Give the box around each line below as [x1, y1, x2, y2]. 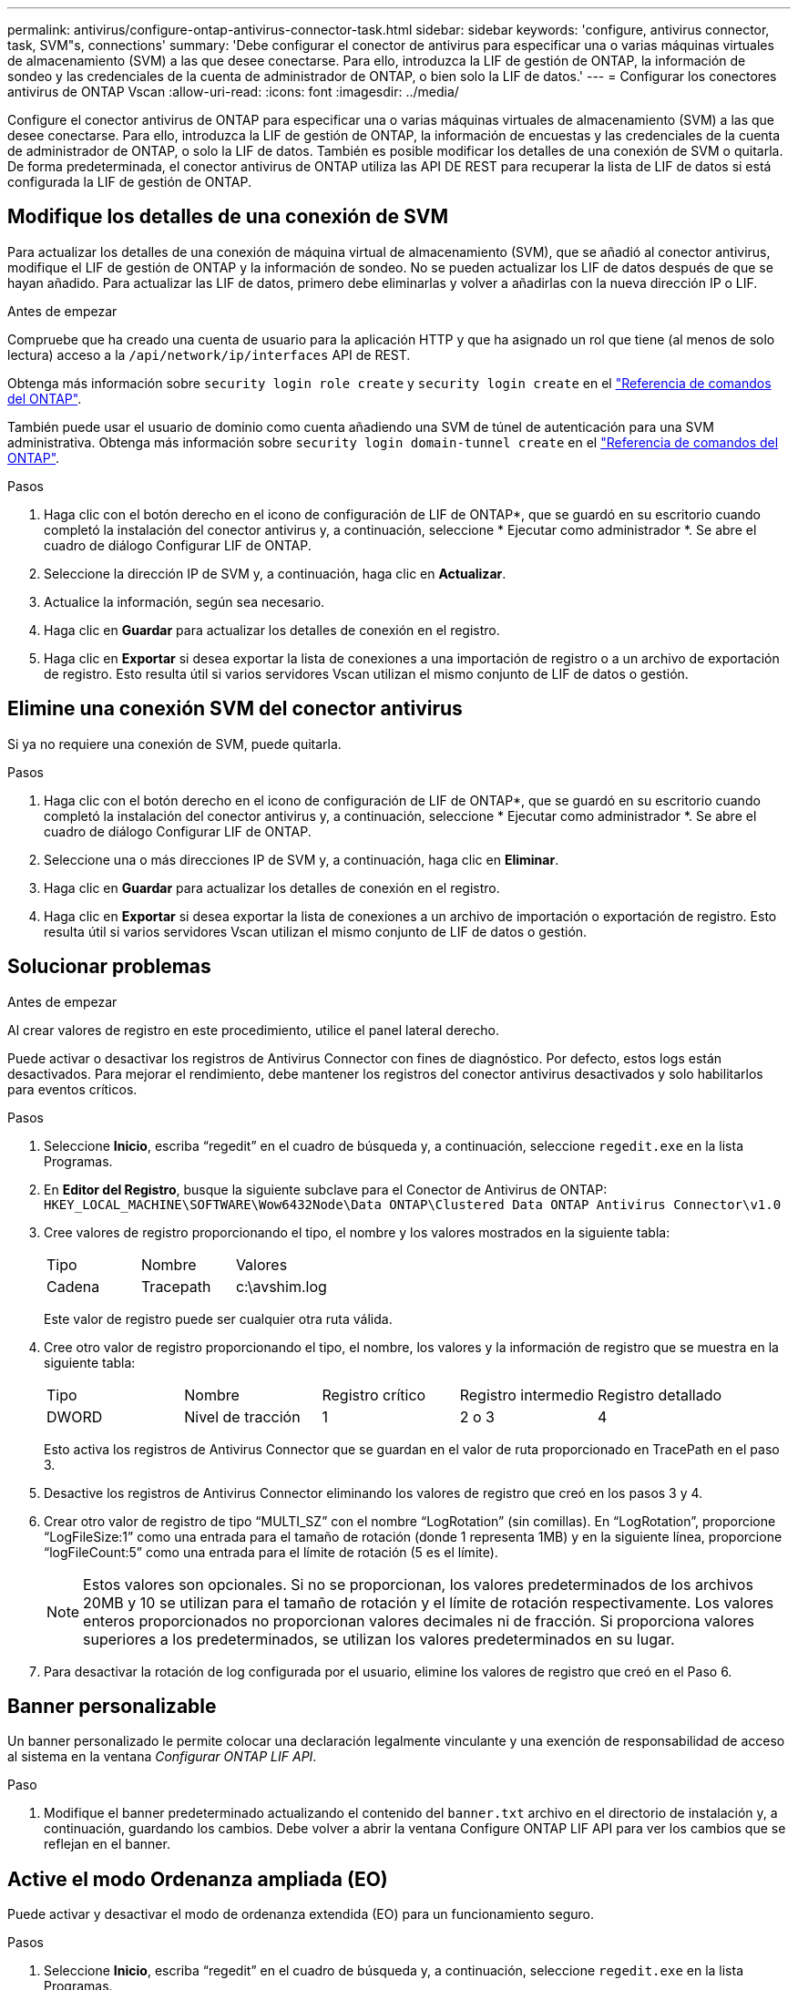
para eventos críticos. [7, 1081, 138, 1097]
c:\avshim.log [235, 1277, 327, 1296]
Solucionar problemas [7, 955, 211, 979]
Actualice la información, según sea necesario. [44, 593, 325, 610]
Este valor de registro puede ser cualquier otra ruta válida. [44, 1310, 393, 1327]
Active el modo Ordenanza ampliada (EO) [7, 1867, 388, 1891]
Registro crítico [322, 1385, 426, 1404]
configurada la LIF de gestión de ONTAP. [7, 174, 251, 190]
